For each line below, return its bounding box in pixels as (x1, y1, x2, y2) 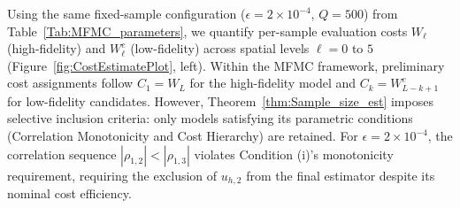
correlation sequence (7, 144, 117, 163)
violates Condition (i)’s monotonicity (194, 144, 394, 163)
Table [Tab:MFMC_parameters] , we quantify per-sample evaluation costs (7, 21, 408, 40)
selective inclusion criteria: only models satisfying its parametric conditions (7, 109, 413, 127)
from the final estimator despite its (246, 166, 435, 184)
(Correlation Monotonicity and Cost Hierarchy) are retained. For (7, 127, 358, 145)
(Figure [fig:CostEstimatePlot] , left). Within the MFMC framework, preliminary (7, 56, 445, 74)
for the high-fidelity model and (189, 73, 356, 92)
